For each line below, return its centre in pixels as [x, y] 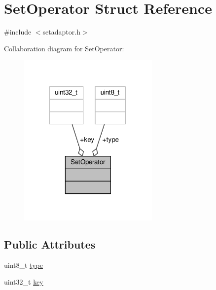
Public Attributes [50, 244]
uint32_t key [24, 281]
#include [18, 32]
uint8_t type [23, 265]
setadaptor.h [61, 32]
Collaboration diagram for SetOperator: [64, 48]
